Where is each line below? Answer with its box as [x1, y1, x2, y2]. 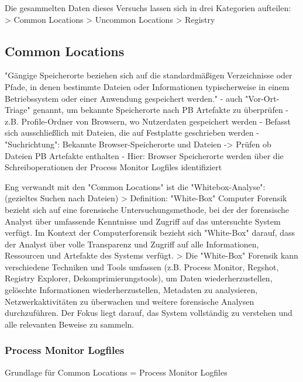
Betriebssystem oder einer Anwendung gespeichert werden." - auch [5, 92, 243, 104]
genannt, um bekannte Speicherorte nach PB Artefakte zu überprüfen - [33, 104, 289, 116]
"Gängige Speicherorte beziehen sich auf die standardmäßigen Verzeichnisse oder [5, 69, 292, 81]
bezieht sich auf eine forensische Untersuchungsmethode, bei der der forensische [5, 203, 290, 215]
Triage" [5, 104, 30, 116]
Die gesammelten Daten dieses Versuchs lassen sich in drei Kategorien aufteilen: [5, 2, 291, 13]
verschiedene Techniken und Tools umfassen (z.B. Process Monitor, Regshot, [5, 260, 279, 273]
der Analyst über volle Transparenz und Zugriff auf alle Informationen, [5, 238, 259, 250]
